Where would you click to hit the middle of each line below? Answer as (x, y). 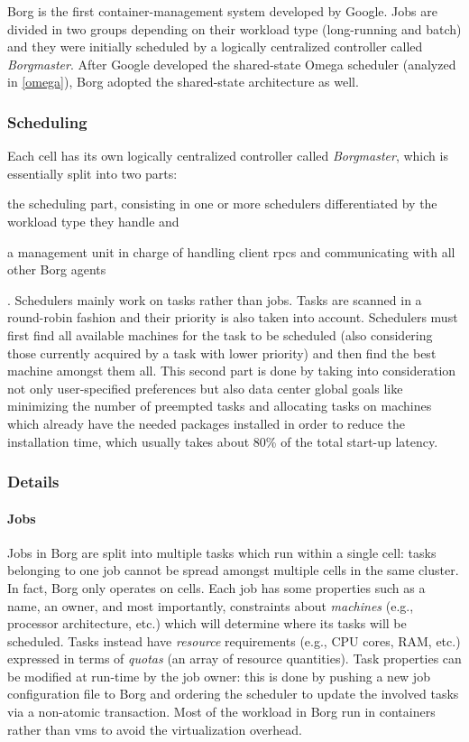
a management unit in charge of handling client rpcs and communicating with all (231, 251)
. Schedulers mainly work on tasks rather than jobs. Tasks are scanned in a (215, 299)
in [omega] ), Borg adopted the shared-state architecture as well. (183, 82)
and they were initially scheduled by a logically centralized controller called (215, 46)
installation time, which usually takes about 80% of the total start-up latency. (223, 441)
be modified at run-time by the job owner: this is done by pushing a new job (219, 676)
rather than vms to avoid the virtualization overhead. (155, 729)
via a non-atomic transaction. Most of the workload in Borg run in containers (221, 712)
